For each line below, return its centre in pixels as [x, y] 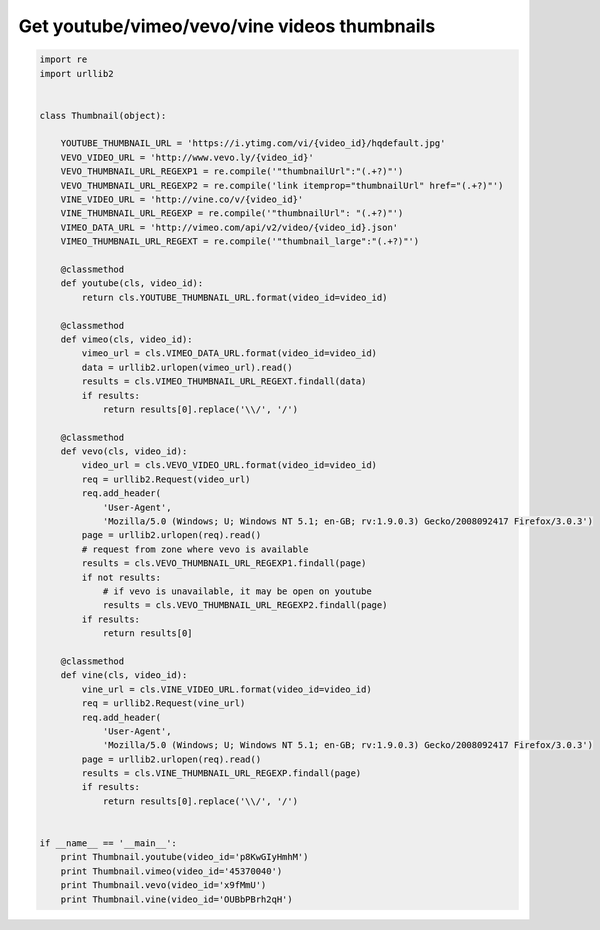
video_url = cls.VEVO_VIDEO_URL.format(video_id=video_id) [229, 465]
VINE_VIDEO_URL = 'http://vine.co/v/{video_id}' [182, 199]
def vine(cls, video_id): [124, 675]
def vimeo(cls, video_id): [127, 339]
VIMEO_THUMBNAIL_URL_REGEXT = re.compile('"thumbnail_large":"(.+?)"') [240, 241]
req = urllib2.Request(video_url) [166, 479]
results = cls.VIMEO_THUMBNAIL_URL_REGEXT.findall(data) [224, 381]
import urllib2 [76, 73]
